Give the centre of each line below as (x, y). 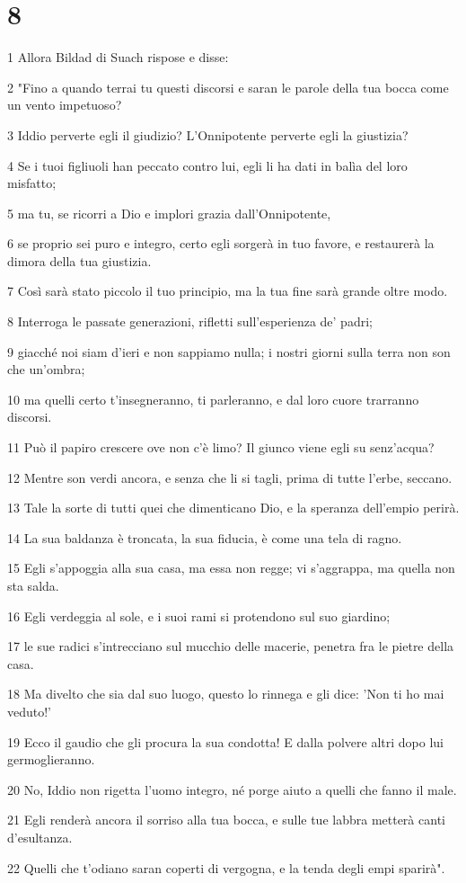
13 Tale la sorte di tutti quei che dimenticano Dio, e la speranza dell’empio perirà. (233, 508)
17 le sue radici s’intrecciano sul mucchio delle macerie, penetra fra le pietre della (231, 646)
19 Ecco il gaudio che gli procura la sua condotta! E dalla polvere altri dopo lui (225, 741)
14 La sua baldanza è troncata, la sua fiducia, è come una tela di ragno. (205, 537)
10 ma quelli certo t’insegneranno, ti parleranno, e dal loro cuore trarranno (213, 399)
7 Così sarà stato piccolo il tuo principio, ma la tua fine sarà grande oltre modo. (228, 291)
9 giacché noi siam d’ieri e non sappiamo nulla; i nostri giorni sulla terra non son (229, 351)
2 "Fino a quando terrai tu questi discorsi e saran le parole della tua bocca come (228, 87)
